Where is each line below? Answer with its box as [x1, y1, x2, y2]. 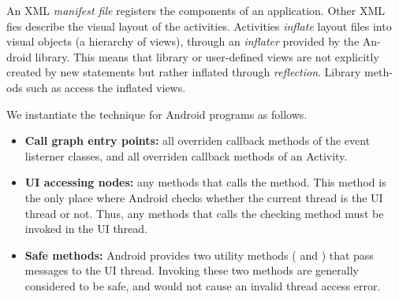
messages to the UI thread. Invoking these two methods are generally [24, 262, 359, 279]
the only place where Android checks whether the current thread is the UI [24, 189, 383, 205]
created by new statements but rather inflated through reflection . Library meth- [6, 64, 393, 80]
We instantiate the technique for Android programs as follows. [6, 105, 308, 122]
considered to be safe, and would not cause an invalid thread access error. [24, 277, 381, 293]
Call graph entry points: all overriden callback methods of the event [24, 132, 371, 149]
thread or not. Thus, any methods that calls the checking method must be [24, 205, 384, 221]
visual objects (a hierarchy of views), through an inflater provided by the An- [6, 33, 381, 50]
